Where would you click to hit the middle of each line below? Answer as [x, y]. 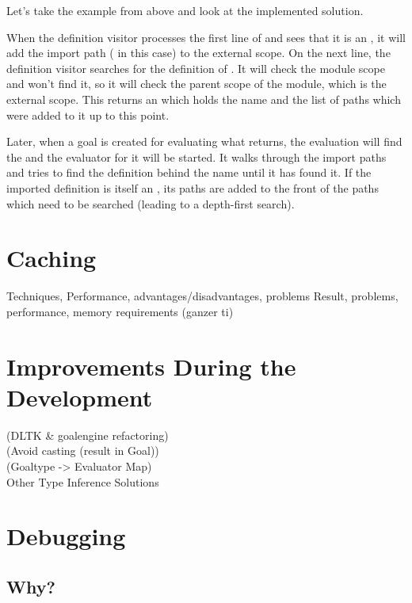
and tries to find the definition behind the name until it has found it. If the [189, 172]
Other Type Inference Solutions [83, 481]
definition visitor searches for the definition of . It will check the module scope [196, 68]
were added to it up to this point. [88, 114]
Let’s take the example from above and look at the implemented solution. [185, 10]
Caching [51, 258]
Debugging [66, 536]
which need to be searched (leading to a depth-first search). [151, 203]
